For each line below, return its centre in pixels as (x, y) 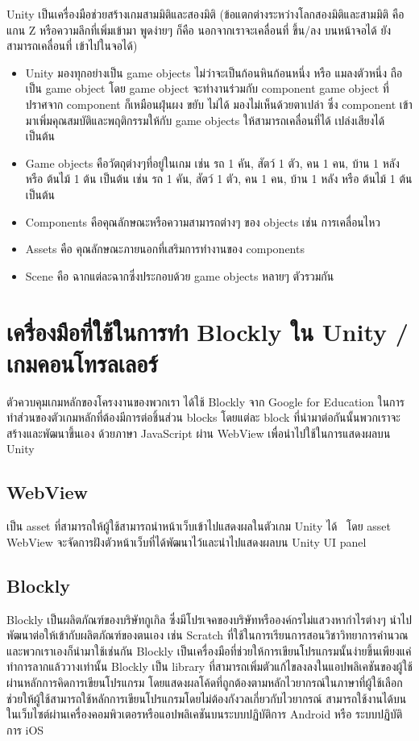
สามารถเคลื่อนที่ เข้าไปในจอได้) (72, 46)
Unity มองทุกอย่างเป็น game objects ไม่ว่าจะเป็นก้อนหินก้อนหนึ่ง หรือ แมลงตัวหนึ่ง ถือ (214, 72)
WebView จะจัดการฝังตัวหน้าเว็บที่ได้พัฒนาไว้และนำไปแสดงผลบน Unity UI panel (187, 541)
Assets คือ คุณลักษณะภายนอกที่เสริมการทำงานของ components (165, 249)
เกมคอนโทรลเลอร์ (82, 362)
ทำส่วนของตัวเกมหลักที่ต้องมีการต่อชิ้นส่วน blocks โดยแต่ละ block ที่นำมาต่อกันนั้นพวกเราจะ (203, 417)
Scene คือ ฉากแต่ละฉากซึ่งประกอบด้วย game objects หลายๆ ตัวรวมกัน (180, 275)
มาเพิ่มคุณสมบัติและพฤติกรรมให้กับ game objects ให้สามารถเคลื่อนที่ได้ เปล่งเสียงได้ (205, 120)
